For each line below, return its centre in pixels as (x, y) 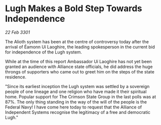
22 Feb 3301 (18, 32)
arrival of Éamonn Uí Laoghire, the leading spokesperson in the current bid (80, 47)
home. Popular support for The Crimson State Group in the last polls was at (80, 97)
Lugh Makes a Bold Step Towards (74, 9)
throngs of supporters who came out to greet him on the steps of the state (80, 71)
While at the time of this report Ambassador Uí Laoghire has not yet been (79, 61)
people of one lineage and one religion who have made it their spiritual (76, 91)
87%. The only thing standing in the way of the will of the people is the (76, 102)
